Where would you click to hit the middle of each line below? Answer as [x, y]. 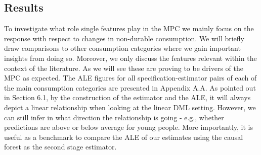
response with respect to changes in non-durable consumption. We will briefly [124, 38]
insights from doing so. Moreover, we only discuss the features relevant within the [130, 58]
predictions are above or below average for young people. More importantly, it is [128, 127]
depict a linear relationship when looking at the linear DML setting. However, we [130, 107]
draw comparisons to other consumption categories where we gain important [122, 48]
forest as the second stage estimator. [60, 147]
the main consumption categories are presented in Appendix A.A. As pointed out [130, 87]
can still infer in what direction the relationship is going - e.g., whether [114, 117]
